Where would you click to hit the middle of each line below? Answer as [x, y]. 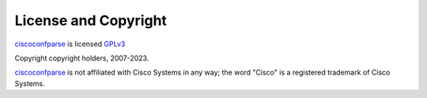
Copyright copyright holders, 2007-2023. [82, 58]
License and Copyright [91, 20]
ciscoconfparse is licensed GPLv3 [70, 44]
